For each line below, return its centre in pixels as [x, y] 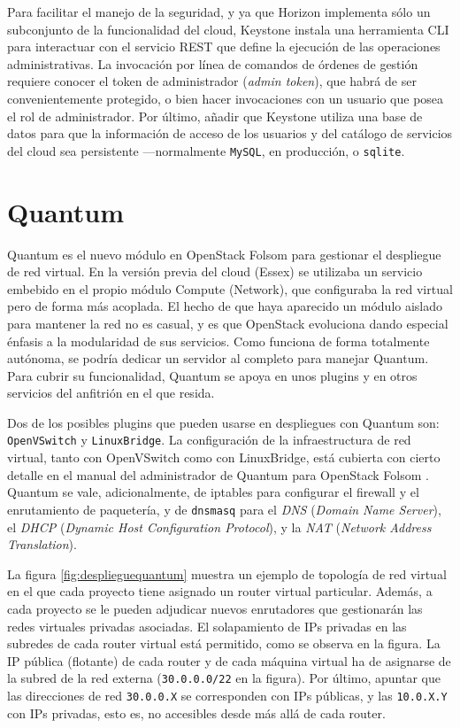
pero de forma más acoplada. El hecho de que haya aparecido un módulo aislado [225, 306]
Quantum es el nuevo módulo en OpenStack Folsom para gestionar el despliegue [224, 254]
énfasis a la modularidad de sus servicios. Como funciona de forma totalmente [218, 341]
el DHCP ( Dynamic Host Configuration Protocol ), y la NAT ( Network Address [219, 527]
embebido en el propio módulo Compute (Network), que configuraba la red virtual [230, 288]
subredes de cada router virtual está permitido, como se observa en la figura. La [224, 643]
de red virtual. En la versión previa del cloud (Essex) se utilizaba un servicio [215, 271]
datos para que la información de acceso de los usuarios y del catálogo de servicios [230, 133]
